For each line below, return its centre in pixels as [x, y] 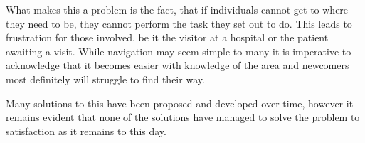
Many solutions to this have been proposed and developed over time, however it [180, 103]
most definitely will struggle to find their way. [105, 79]
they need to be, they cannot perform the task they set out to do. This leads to [179, 23]
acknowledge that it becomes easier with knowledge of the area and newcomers [178, 65]
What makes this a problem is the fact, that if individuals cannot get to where [177, 9]
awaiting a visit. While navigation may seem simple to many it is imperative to [179, 51]
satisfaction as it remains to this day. [86, 131]
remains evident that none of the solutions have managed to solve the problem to [183, 117]
